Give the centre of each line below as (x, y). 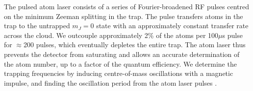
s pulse (232, 35)
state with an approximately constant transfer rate (172, 26)
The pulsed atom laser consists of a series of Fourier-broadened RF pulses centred (127, 6)
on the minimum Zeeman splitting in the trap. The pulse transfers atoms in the (124, 16)
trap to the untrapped (37, 26)
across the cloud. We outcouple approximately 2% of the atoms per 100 (111, 35)
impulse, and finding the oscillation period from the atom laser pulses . (111, 82)
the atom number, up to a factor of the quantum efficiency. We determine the (120, 64)
